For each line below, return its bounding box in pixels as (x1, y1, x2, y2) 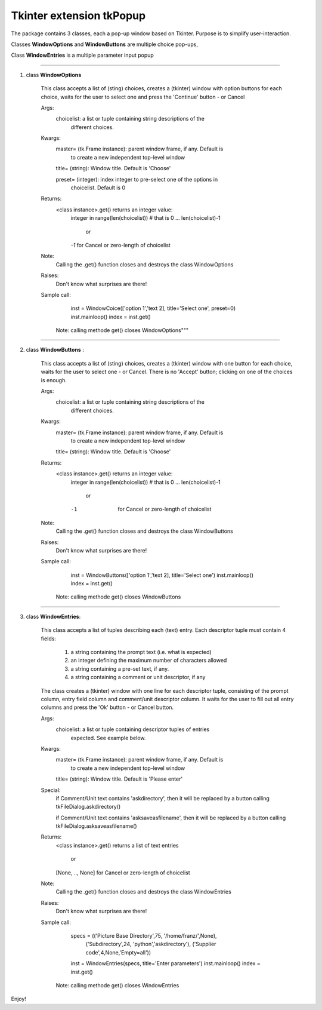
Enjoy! (11, 995, 27, 1003)
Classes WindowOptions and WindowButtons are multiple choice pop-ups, (11, 41, 198, 48)
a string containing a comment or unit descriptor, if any (70, 674, 206, 681)
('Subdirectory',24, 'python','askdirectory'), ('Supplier (85, 941, 216, 948)
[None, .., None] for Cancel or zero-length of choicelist (55, 869, 190, 876)
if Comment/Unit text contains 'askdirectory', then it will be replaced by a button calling (55, 794, 270, 802)
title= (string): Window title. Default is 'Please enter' (55, 775, 183, 782)
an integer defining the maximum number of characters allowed (70, 657, 227, 664)
